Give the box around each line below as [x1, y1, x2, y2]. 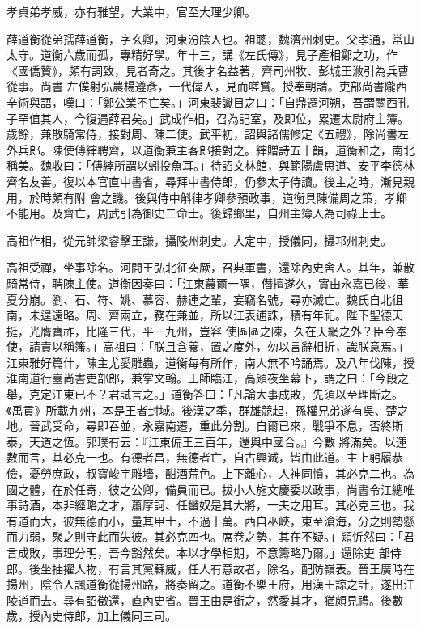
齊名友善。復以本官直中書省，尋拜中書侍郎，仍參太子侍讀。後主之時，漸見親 [6, 172, 415, 189]
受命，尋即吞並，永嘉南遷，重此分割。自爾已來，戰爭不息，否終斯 [51, 417, 403, 434]
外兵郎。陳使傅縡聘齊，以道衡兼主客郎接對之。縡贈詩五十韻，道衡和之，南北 [6, 141, 415, 158]
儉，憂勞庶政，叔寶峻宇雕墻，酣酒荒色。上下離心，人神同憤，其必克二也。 [6, 465, 403, 482]
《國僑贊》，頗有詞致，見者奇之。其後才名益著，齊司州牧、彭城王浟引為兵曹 [6, 61, 409, 78]
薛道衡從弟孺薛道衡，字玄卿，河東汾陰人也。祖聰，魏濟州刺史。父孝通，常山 [6, 30, 415, 47]
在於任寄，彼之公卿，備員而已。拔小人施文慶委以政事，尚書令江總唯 [51, 480, 415, 497]
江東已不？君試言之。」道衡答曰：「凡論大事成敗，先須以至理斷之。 [51, 386, 403, 403]
